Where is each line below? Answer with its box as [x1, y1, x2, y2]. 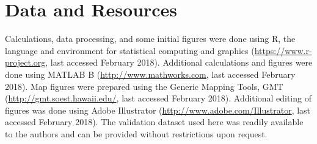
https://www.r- [254, 44, 312, 57]
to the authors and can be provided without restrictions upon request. [5, 127, 268, 140]
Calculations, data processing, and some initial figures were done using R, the [5, 32, 296, 45]
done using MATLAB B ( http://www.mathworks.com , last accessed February [5, 67, 296, 80]
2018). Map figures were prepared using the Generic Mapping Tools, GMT [5, 80, 283, 92]
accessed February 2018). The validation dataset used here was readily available [5, 115, 304, 128]
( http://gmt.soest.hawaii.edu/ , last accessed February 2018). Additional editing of [5, 92, 312, 105]
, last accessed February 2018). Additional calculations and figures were [45, 56, 313, 69]
